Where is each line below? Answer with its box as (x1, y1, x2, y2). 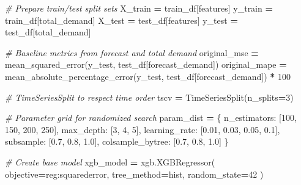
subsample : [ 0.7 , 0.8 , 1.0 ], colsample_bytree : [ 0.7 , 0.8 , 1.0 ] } (5, 135, 229, 148)
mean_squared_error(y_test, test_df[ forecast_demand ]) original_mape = (5, 58, 287, 71)
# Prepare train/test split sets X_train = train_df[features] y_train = (5, 2, 273, 14)
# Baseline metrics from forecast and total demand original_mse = (5, 46, 259, 59)
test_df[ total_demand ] (5, 26, 91, 38)
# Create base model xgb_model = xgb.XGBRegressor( (5, 155, 215, 168)
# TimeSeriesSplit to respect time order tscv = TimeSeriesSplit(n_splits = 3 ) (5, 90, 294, 103)
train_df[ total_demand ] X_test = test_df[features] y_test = (5, 13, 238, 26)
